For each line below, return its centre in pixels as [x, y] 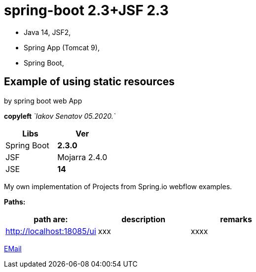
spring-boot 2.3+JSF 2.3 [86, 10]
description [144, 219]
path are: [51, 219]
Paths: [15, 202]
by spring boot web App [43, 101]
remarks [236, 219]
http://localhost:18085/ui [51, 231]
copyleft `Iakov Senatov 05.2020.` [60, 116]
